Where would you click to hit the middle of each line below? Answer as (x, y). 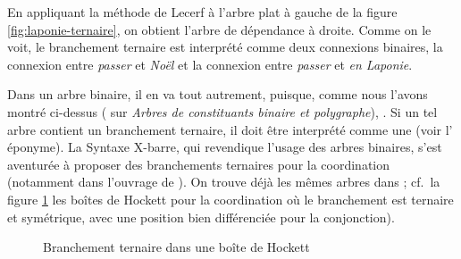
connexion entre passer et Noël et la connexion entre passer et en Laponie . (210, 64)
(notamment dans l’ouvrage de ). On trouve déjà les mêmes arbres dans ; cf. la (224, 182)
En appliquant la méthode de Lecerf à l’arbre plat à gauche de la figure (202, 12)
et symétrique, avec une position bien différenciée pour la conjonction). (201, 217)
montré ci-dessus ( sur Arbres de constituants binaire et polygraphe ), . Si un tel (222, 111)
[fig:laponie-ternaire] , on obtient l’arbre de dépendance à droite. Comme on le (219, 29)
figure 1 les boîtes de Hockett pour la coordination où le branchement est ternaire (230, 199)
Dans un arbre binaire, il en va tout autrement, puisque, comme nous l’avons (218, 94)
